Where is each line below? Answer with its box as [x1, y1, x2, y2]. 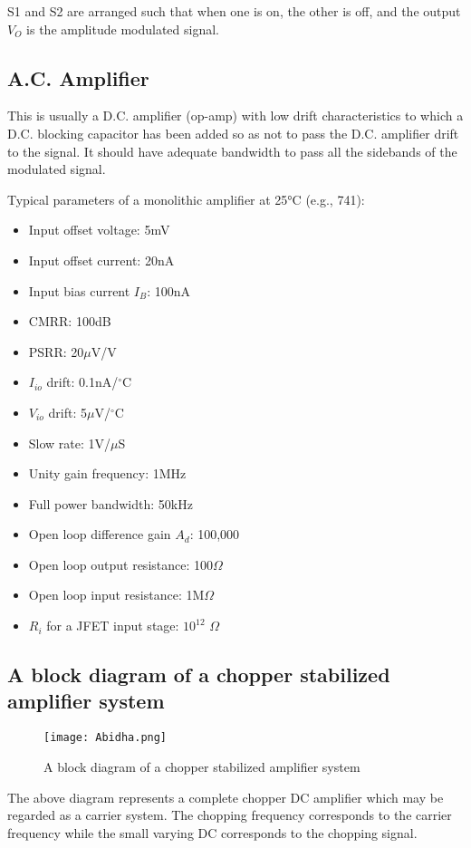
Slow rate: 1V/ [28, 433, 111, 452]
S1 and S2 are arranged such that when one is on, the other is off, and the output [7, 2, 461, 20]
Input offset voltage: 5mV [28, 220, 170, 239]
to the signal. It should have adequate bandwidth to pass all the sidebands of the [7, 141, 457, 160]
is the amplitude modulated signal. [26, 19, 219, 38]
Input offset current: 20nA [28, 250, 175, 269]
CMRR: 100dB [28, 312, 111, 331]
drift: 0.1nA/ [46, 372, 119, 391]
